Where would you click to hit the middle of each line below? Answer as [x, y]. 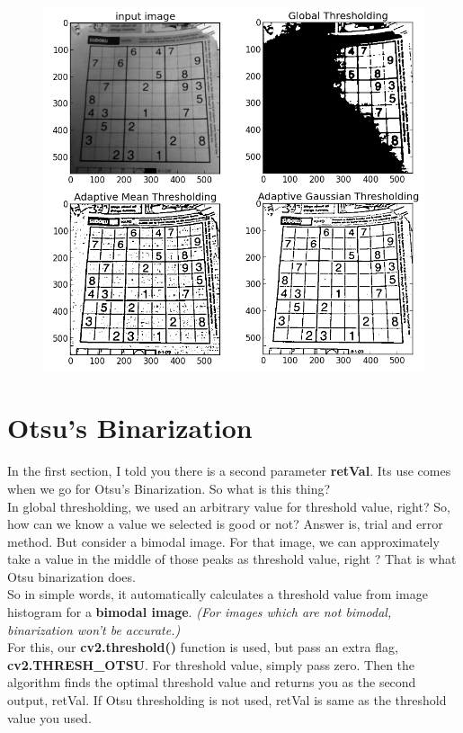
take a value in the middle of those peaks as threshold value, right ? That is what [232, 559]
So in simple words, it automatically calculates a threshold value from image [218, 594]
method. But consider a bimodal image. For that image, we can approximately [223, 541]
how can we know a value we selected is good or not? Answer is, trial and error [225, 524]
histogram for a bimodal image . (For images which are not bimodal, [200, 612]
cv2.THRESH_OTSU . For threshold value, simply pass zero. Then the [211, 664]
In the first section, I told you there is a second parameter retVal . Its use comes [229, 471]
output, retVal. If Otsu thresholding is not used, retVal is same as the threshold [227, 700]
